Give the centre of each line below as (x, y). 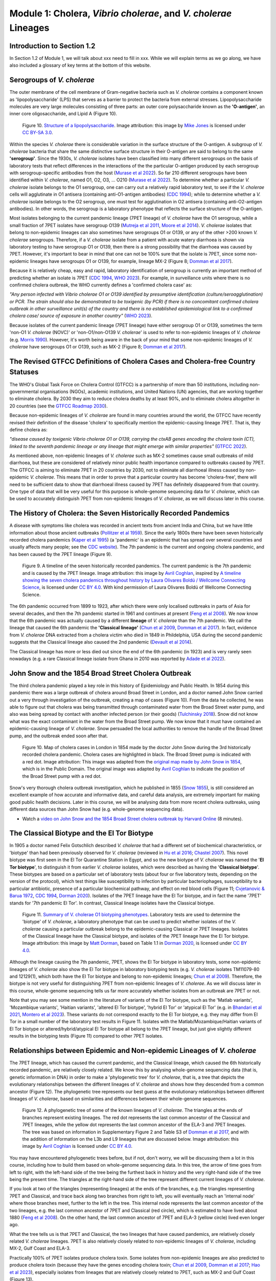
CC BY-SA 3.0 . (38, 133)
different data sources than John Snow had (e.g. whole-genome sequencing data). (97, 809)
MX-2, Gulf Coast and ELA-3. (40, 1248)
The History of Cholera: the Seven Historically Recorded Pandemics (120, 513)
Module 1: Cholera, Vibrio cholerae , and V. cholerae (121, 13)
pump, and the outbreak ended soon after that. (59, 736)
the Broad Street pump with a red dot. (62, 776)
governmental (24, 391)
